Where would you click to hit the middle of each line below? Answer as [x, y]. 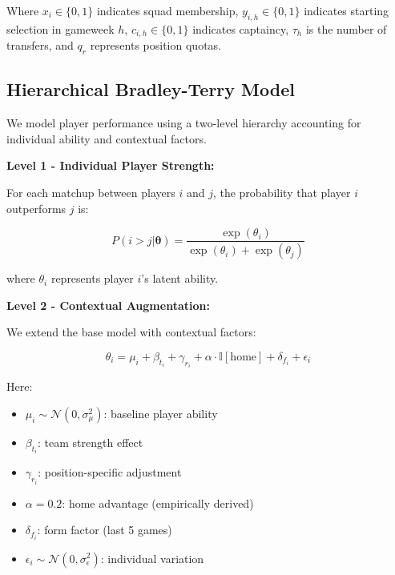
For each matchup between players [91, 193]
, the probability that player [282, 193]
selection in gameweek [60, 28]
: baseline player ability [161, 413]
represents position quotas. [155, 45]
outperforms [36, 208]
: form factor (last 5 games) [105, 530]
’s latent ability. [180, 278]
